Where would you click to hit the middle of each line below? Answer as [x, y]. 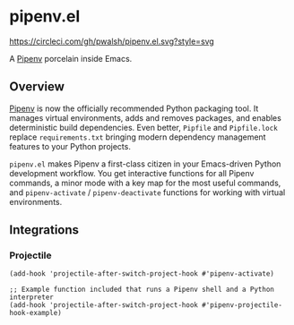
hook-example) [36, 313]
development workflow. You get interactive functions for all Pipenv [132, 173]
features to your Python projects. [70, 146]
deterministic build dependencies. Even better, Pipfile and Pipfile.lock [143, 127]
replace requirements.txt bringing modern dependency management [138, 137]
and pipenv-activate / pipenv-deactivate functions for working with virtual [147, 192]
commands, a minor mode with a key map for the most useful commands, [145, 183]
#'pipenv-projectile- [242, 305]
